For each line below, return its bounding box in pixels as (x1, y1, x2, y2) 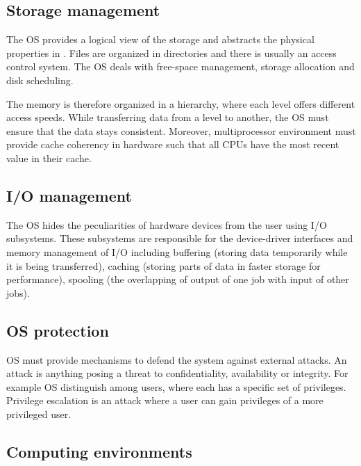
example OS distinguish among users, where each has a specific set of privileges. (6, 379, 346, 394)
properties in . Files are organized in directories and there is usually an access (6, 45, 337, 60)
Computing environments (6, 440, 192, 462)
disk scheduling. (6, 72, 74, 87)
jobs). (6, 285, 30, 300)
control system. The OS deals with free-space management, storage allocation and (6, 59, 355, 74)
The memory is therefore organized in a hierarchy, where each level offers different (6, 96, 355, 111)
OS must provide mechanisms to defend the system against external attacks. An (6, 352, 347, 367)
